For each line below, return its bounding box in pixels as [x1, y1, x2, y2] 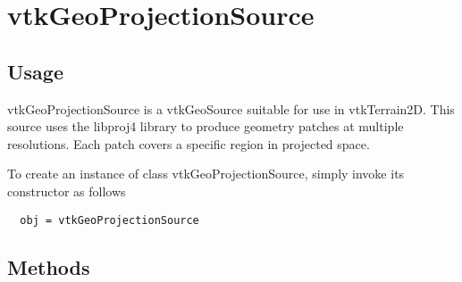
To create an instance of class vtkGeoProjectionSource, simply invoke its [7, 164, 405, 183]
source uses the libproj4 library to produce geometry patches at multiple [7, 117, 404, 136]
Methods [7, 253, 90, 280]
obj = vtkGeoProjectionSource [20, 213, 199, 227]
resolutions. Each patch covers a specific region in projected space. [7, 134, 370, 153]
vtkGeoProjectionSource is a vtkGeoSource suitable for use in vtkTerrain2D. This [7, 99, 455, 118]
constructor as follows [7, 181, 126, 200]
